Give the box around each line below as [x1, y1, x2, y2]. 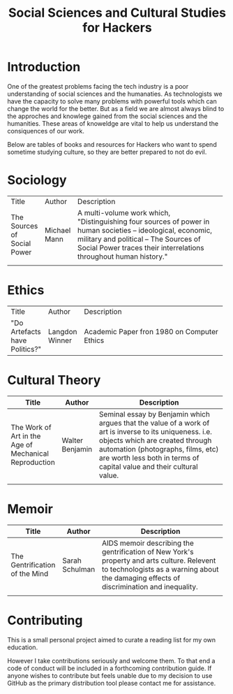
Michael [44, 225, 71, 235]
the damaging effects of [101, 573, 181, 583]
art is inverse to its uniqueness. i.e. [98, 426, 213, 436]
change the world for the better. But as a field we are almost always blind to [7, 104, 225, 113]
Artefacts [10, 326, 42, 336]
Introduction [7, 59, 81, 75]
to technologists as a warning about [101, 564, 219, 574]
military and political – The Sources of [77, 234, 201, 244]
